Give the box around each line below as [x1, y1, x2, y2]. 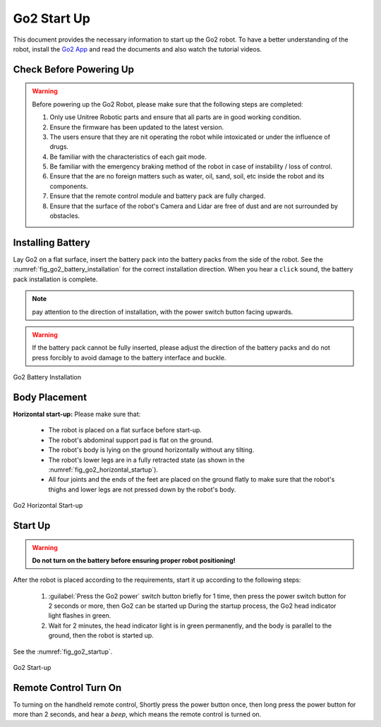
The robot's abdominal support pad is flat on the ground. [48, 436, 214, 444]
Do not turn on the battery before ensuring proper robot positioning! [32, 556, 236, 564]
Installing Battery [13, 236, 91, 248]
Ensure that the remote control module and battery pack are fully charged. [49, 192, 266, 200]
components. [49, 182, 88, 190]
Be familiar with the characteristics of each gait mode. [49, 152, 207, 161]
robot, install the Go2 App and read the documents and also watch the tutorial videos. [13, 44, 262, 53]
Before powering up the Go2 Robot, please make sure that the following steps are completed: [32, 99, 303, 109]
